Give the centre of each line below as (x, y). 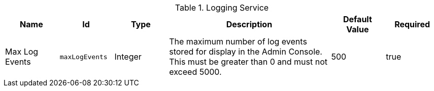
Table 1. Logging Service (222, 8)
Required (412, 24)
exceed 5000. (195, 72)
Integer (128, 57)
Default (357, 19)
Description (249, 24)
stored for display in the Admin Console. (246, 52)
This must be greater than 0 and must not (248, 62)
